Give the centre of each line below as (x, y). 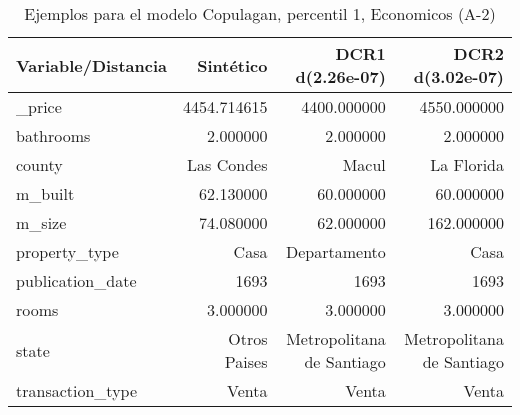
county (39, 164)
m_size (41, 222)
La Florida (467, 164)
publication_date (76, 280)
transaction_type (77, 390)
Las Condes (227, 164)
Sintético (232, 65)
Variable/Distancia (91, 65)
